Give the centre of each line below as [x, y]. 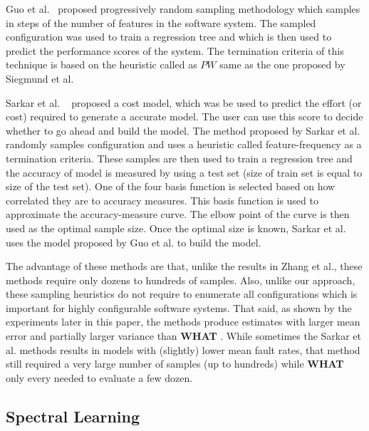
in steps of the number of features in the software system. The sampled [161, 22]
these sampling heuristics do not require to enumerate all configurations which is [182, 294]
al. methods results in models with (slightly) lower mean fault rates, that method [183, 349]
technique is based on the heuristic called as [102, 64]
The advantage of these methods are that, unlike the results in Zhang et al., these [184, 266]
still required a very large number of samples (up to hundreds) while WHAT [175, 364]
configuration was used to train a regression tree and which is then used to [169, 37]
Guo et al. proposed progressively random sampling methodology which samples [183, 9]
